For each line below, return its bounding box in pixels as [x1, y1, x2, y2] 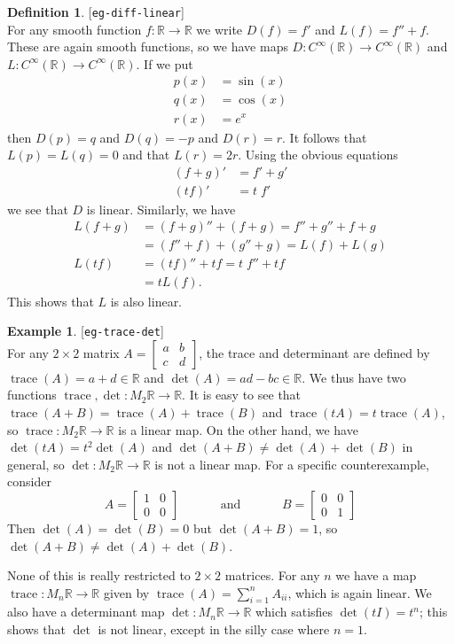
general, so [7, 454, 65, 473]
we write [196, 19, 243, 38]
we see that [7, 199, 68, 218]
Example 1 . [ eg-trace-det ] [7, 322, 164, 340]
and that [122, 145, 170, 164]
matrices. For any [224, 566, 320, 585]
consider [7, 472, 51, 491]
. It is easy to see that [182, 385, 302, 404]
